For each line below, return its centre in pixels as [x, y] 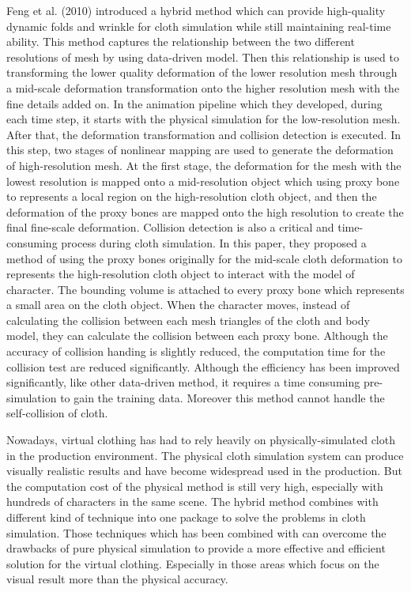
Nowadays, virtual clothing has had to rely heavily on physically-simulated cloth [201, 440]
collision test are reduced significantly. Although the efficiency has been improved [203, 366]
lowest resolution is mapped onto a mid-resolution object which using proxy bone [203, 181]
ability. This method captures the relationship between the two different [181, 41]
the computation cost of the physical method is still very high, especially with [195, 486]
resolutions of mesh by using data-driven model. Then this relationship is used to [203, 57]
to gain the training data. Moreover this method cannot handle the [222, 397]
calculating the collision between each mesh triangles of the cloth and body [188, 320]
